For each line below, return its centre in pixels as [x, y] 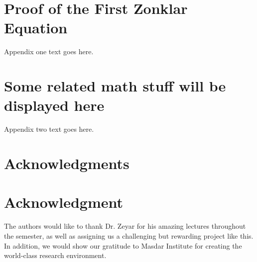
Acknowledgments [67, 163]
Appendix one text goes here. [49, 51]
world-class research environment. [55, 255]
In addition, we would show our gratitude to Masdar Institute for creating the [123, 245]
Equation [36, 28]
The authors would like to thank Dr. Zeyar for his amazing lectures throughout [125, 226]
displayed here [54, 105]
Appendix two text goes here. [49, 129]
